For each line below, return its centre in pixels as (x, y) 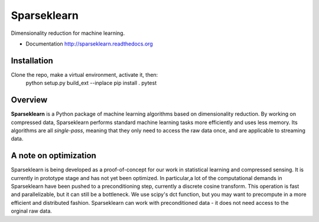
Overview (29, 100)
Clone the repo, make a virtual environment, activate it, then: (84, 74)
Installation (32, 61)
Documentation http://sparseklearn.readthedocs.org (89, 44)
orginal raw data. (32, 211)
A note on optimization (54, 156)
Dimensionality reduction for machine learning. (68, 33)
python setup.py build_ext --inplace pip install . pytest (91, 83)
